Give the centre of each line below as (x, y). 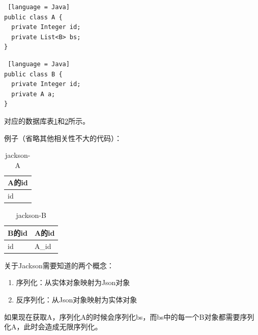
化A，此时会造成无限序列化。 (53, 327)
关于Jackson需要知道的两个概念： (59, 265)
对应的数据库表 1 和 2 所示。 (47, 120)
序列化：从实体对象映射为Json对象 (73, 282)
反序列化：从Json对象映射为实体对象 (77, 299)
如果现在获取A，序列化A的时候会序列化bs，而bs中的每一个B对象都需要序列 (129, 316)
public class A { (33, 17)
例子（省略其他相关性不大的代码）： (63, 138)
